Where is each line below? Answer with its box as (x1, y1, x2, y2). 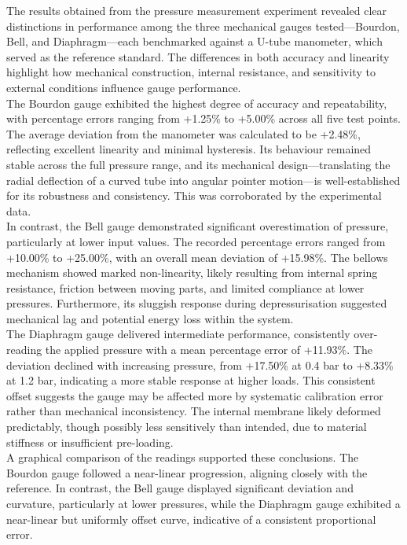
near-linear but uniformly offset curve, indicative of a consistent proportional (6, 510, 376, 527)
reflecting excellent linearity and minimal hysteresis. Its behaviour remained (6, 141, 372, 157)
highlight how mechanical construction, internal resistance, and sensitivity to (6, 64, 376, 80)
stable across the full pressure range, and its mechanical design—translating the (6, 156, 390, 172)
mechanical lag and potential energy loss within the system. (6, 310, 294, 326)
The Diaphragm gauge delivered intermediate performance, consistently (6, 326, 350, 342)
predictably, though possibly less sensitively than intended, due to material (6, 418, 367, 435)
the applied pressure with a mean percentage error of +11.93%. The (45, 341, 372, 358)
